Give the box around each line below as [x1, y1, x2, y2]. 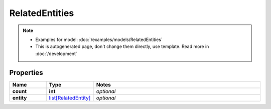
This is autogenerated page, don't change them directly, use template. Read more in [35, 43, 209, 49]
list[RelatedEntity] [49, 94, 91, 101]
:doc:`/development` [35, 50, 77, 56]
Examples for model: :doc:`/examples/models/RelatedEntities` [35, 36, 163, 42]
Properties [9, 68, 43, 77]
